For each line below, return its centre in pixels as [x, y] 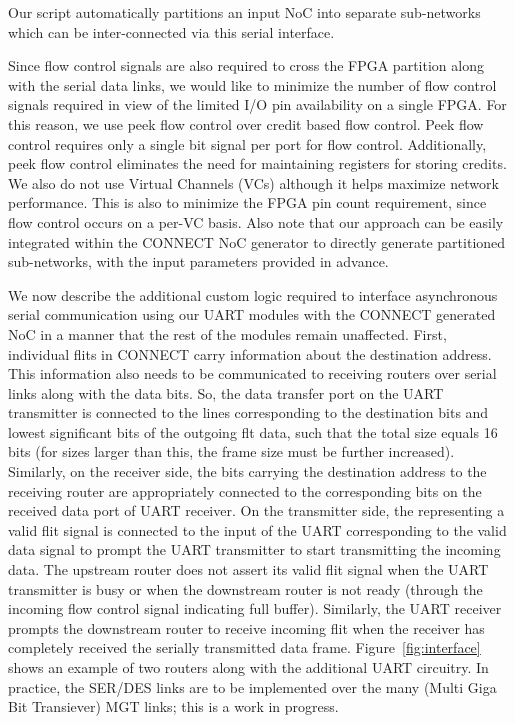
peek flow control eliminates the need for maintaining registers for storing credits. [257, 163]
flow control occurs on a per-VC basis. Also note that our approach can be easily [256, 221]
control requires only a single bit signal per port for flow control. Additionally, [247, 143]
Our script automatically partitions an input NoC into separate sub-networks [244, 12]
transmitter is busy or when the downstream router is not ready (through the [245, 588]
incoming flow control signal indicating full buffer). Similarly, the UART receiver [255, 608]
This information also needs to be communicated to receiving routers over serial [252, 373]
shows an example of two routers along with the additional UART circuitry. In [248, 667]
